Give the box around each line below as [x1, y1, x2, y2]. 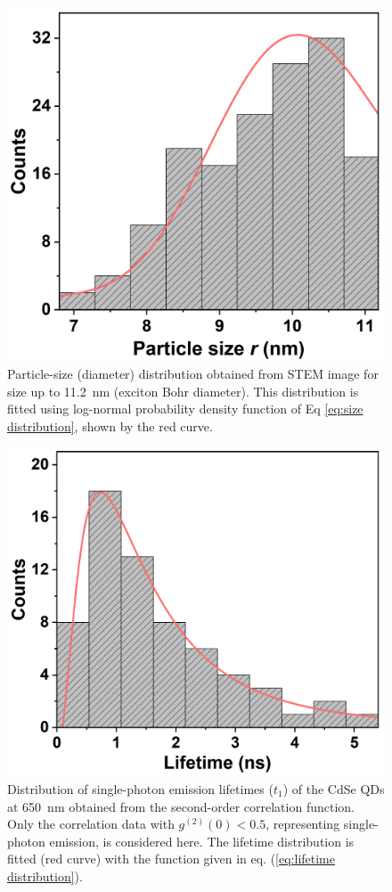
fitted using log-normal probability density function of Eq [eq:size [7, 399, 363, 418]
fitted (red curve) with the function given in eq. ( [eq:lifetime [7, 849, 336, 868]
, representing [265, 814, 340, 833]
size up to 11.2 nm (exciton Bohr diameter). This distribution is [7, 381, 359, 400]
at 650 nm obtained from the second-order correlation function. [7, 797, 355, 815]
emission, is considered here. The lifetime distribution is [49, 831, 355, 850]
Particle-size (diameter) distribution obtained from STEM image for [7, 364, 379, 383]
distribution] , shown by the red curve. [7, 416, 213, 435]
